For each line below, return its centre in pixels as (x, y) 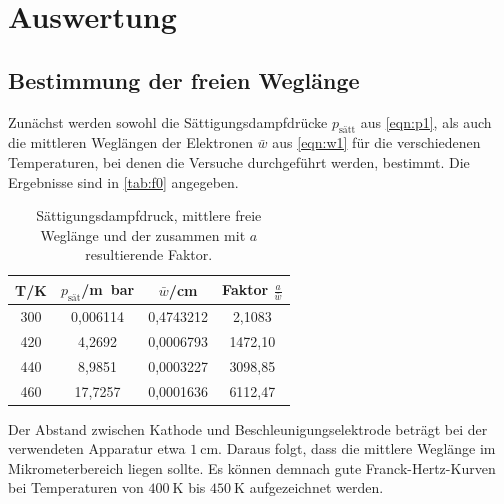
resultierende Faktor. (149, 254)
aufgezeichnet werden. (316, 487)
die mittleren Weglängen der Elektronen (130, 142)
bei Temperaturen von (76, 487)
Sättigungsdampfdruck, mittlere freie (149, 215)
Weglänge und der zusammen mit (143, 234)
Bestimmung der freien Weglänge (184, 79)
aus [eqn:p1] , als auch (426, 121)
